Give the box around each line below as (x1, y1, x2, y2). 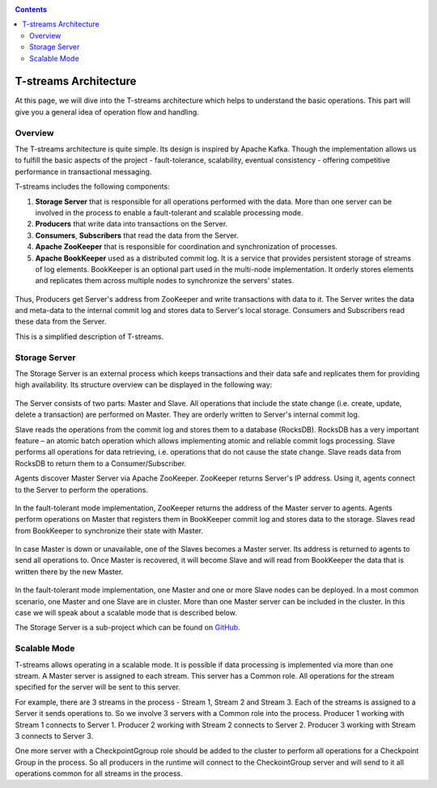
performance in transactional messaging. (15, 167, 152, 176)
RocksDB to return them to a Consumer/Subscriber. (15, 458, 186, 468)
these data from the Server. (15, 316, 107, 327)
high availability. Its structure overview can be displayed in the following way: (15, 380, 273, 390)
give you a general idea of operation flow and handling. (15, 107, 200, 117)
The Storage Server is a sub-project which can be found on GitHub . (15, 623, 240, 633)
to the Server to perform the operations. (15, 485, 149, 494)
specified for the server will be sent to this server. (15, 682, 181, 692)
